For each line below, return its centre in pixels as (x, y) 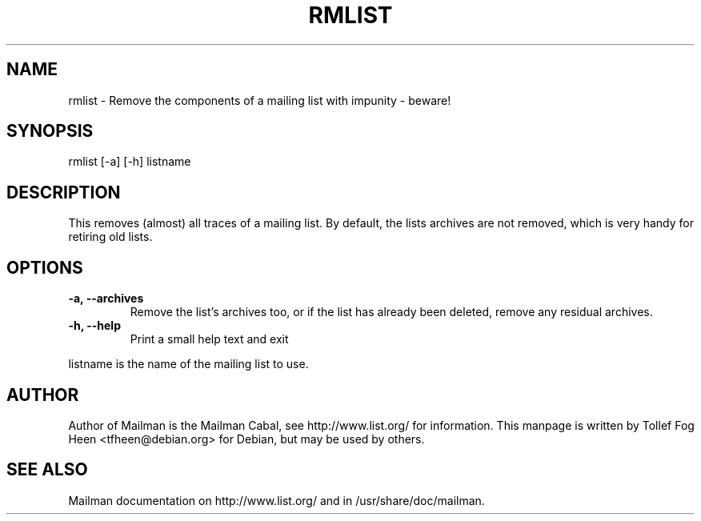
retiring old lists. (110, 237)
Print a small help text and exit (209, 339)
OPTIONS (45, 267)
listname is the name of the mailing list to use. (188, 364)
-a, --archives (106, 299)
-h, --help (94, 326)
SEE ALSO (47, 470)
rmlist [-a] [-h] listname (130, 162)
